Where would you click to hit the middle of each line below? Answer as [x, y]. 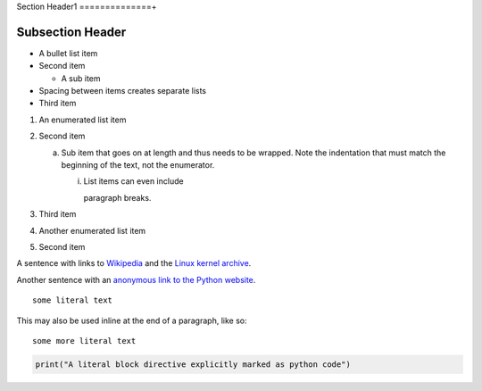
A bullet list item [68, 53]
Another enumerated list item [92, 230]
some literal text [73, 300]
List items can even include [133, 181]
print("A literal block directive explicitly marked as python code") [193, 364]
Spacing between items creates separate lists [123, 91]
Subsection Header [71, 32]
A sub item [81, 78]
